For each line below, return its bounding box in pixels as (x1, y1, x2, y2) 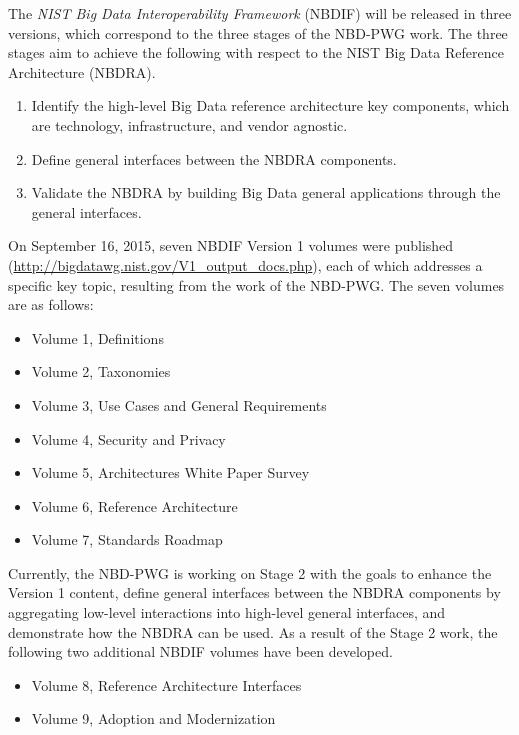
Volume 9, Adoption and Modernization (31, 708, 276, 729)
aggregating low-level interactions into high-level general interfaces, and (8, 602, 446, 623)
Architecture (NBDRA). (8, 61, 156, 82)
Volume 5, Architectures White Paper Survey (31, 462, 310, 483)
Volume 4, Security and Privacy (31, 428, 226, 449)
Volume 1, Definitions (31, 327, 164, 348)
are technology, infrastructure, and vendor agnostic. (31, 114, 348, 135)
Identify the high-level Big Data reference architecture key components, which (31, 95, 510, 116)
